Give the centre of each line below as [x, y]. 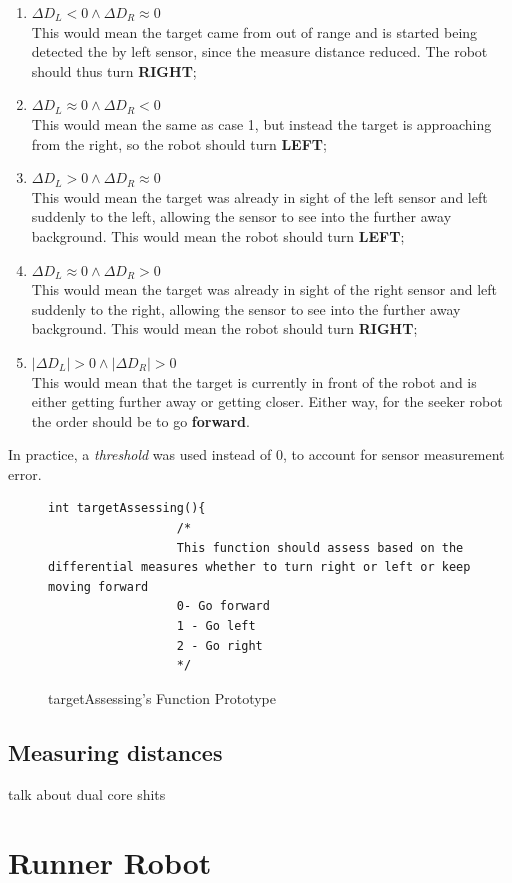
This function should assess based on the [320, 547]
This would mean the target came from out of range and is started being [254, 31]
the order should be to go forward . [140, 420]
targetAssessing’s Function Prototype [162, 697]
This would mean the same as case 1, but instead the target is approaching [261, 123]
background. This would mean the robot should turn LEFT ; [218, 235]
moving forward [98, 586]
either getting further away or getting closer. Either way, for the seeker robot [267, 401]
